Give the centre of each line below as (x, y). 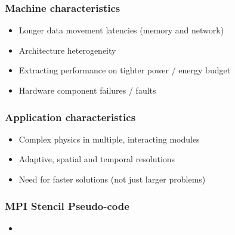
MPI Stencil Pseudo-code (67, 205)
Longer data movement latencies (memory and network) (121, 30)
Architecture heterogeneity (67, 50)
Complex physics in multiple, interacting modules (109, 139)
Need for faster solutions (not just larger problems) (112, 179)
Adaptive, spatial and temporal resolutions (97, 159)
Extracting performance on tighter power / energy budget (125, 70)
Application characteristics (70, 117)
